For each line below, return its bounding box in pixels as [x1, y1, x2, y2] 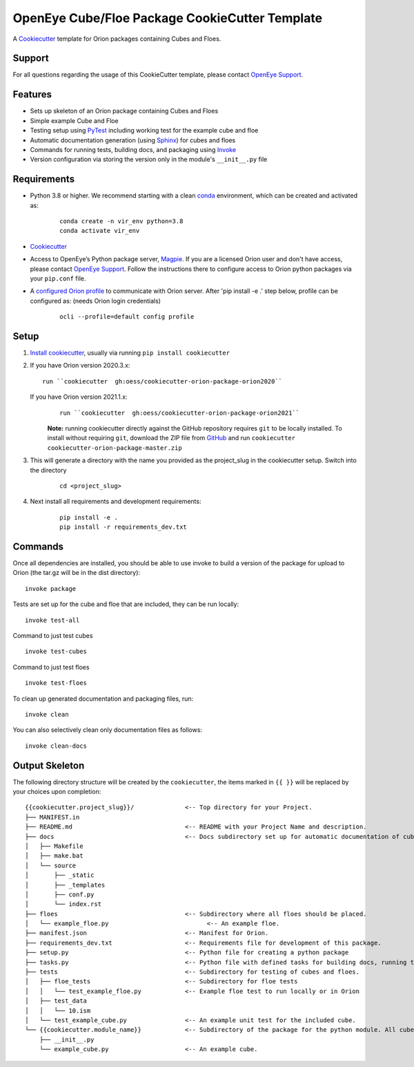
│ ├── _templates [25, 881, 106, 889]
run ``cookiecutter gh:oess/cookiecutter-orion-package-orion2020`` [42, 377, 283, 385]
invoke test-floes [25, 679, 88, 687]
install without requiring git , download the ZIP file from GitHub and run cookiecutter [47, 434, 296, 442]
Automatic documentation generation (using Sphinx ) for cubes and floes [30, 135, 236, 144]
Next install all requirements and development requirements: [30, 498, 201, 506]
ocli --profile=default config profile [59, 313, 195, 321]
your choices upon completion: [12, 788, 101, 795]
